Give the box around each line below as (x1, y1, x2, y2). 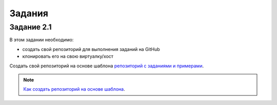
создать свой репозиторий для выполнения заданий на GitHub (22, 46, 160, 52)
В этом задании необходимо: (9, 37, 74, 43)
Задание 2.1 (9, 22, 52, 32)
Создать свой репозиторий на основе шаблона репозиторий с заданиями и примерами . (9, 63, 204, 69)
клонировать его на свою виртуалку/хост (22, 54, 114, 60)
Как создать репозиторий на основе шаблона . (23, 86, 125, 92)
